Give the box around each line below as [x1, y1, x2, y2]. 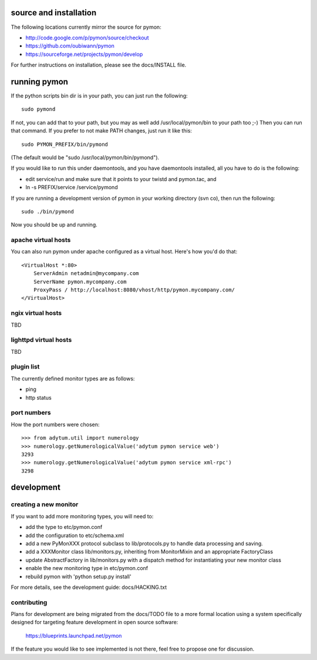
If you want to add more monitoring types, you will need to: [11, 512, 154, 520]
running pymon [11, 76, 69, 86]
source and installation [11, 8, 97, 18]
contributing [11, 598, 48, 607]
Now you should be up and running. [11, 221, 98, 229]
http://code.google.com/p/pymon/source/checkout [25, 34, 149, 41]
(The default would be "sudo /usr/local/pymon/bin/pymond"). [11, 153, 160, 161]
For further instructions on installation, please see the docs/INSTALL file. [11, 62, 187, 69]
